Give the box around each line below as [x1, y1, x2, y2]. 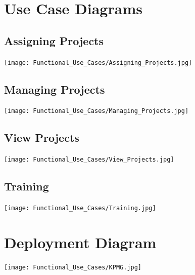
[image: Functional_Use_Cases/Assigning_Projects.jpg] [4, 59, 192, 66]
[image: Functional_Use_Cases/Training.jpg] [4, 205, 156, 212]
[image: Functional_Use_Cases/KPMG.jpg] [4, 263, 142, 271]
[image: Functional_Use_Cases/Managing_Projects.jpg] [4, 107, 189, 115]
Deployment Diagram [4, 232, 157, 252]
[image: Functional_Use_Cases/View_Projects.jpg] [4, 156, 174, 164]
